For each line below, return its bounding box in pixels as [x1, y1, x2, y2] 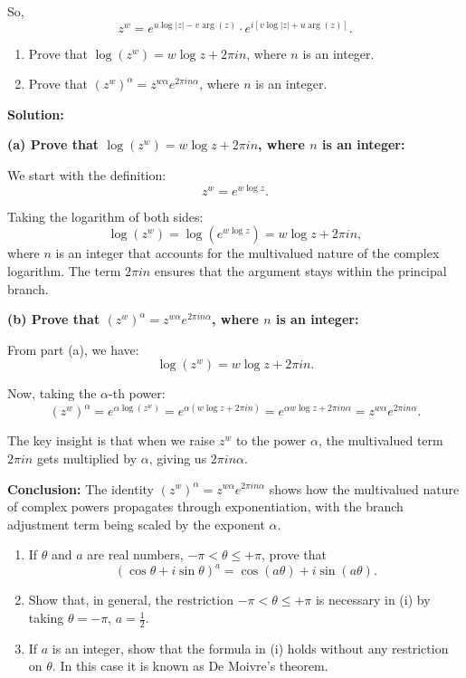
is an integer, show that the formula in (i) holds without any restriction [52, 638, 449, 657]
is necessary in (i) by [315, 590, 431, 609]
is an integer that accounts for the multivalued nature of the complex [55, 244, 440, 263]
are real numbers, [87, 545, 184, 564]
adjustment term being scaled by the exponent [7, 514, 265, 533]
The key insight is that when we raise [7, 431, 215, 450]
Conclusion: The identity [7, 479, 154, 498]
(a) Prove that [7, 135, 100, 154]
